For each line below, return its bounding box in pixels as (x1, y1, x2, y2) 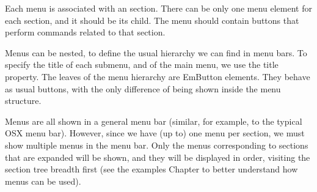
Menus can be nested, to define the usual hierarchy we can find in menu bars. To (5, 46, 307, 59)
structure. (5, 94, 42, 107)
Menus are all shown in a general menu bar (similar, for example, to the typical (5, 114, 302, 127)
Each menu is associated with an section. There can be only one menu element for (5, 2, 312, 14)
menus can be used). (5, 174, 81, 187)
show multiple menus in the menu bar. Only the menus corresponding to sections (5, 138, 308, 151)
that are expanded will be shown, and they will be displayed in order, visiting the (5, 150, 310, 163)
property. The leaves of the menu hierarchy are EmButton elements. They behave (5, 70, 310, 83)
